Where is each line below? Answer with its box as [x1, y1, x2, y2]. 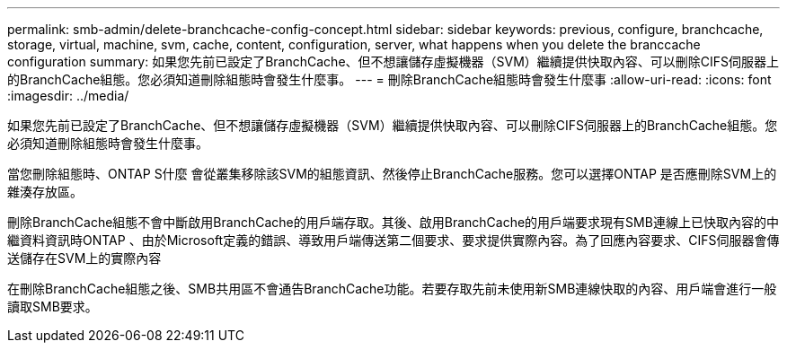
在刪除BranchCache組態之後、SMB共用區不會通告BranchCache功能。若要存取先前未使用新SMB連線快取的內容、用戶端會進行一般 [7, 281, 777, 296]
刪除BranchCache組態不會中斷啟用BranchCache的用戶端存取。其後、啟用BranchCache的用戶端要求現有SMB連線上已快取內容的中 [7, 214, 779, 230]
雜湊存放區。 [7, 184, 83, 199]
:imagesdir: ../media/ [7, 88, 129, 103]
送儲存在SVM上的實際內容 [7, 250, 162, 266]
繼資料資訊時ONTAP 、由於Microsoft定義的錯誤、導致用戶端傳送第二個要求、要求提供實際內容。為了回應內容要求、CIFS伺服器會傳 [7, 232, 780, 248]
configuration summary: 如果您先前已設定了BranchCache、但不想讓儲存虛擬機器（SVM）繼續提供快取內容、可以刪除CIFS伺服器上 [7, 54, 780, 69]
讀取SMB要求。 [7, 299, 98, 314]
